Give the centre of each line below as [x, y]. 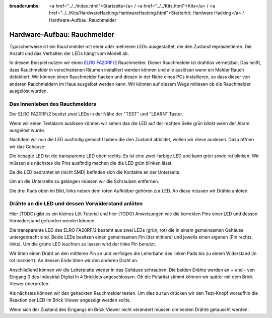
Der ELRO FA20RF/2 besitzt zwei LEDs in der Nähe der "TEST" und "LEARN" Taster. [96, 114]
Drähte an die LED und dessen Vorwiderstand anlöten [76, 204]
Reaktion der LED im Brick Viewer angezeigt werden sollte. [70, 300]
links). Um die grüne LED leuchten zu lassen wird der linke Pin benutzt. [83, 244]
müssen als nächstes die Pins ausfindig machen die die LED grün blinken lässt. [91, 163]
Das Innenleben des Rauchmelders [53, 104]
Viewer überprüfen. [29, 284]
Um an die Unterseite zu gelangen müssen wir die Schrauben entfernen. [84, 181]
